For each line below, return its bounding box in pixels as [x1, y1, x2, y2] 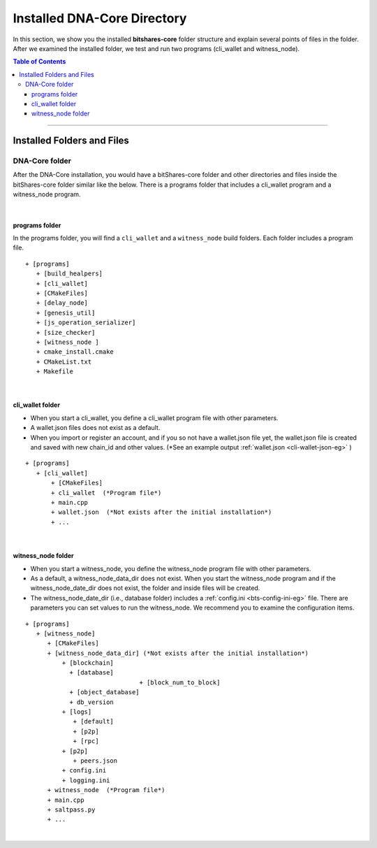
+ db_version [69, 698, 114, 706]
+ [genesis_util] [36, 308, 96, 317]
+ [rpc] [73, 738, 99, 745]
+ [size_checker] [36, 329, 96, 336]
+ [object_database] [69, 689, 140, 696]
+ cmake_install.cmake [36, 348, 114, 356]
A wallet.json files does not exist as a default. [30, 424, 161, 432]
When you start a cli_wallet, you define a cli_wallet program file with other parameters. [30, 413, 279, 422]
